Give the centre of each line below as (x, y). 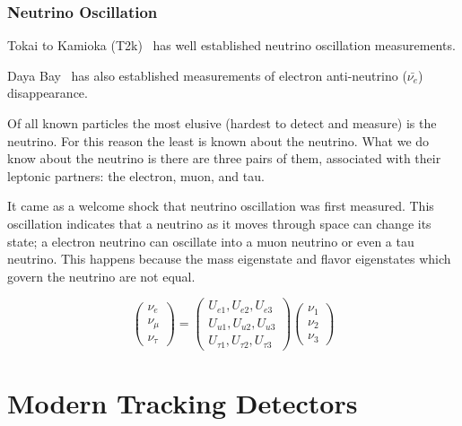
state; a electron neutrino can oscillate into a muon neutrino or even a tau (211, 241)
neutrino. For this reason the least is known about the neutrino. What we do (218, 140)
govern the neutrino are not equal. (101, 276)
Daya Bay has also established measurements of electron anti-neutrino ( (207, 75)
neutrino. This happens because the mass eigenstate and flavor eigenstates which (229, 259)
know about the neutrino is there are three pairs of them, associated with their (224, 158)
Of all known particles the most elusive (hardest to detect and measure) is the (222, 123)
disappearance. (48, 93)
